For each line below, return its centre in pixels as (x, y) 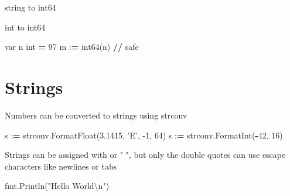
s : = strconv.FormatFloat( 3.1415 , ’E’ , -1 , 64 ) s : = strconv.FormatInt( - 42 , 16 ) (144, 135)
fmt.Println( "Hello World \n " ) (57, 186)
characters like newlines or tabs (61, 166)
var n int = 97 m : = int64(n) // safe (72, 47)
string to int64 (30, 7)
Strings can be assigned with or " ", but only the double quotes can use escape (145, 155)
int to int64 (25, 27)
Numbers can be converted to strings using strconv (96, 115)
